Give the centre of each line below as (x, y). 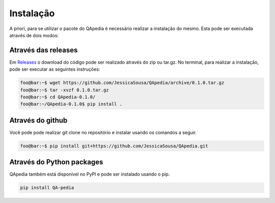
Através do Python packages (56, 162)
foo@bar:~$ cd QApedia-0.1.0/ (58, 97)
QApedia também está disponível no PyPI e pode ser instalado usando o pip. (90, 174)
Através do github (38, 120)
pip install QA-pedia (47, 188)
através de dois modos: (34, 35)
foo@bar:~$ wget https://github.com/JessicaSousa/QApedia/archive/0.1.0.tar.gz (122, 83)
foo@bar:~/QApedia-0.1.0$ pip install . (71, 104)
